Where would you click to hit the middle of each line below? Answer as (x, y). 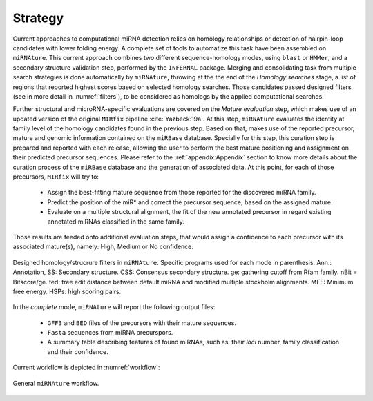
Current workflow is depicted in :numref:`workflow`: (86, 368)
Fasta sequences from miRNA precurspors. (110, 333)
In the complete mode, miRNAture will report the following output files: (114, 307)
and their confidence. (78, 351)
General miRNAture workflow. (56, 383)
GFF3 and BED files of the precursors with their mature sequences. (142, 323)
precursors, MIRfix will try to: (56, 177)
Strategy (38, 18)
